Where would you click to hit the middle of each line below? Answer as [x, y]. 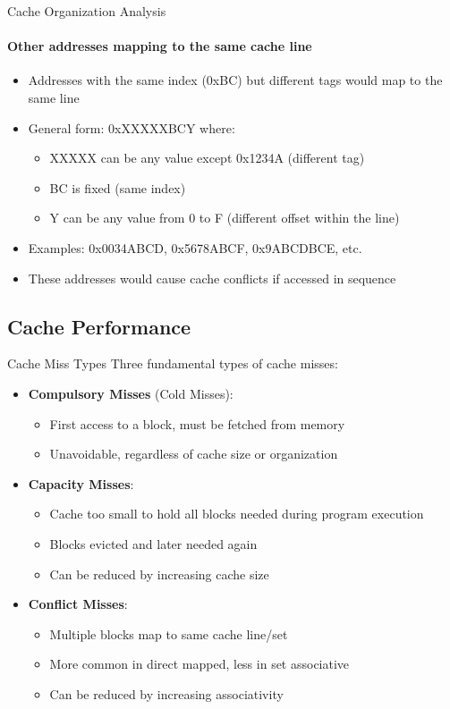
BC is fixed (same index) [118, 187]
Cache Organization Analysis [87, 11]
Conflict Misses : [78, 604]
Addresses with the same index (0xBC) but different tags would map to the [235, 80]
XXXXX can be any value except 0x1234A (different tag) [207, 158]
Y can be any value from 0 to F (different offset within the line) [225, 218]
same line [54, 97]
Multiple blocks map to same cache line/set [169, 633]
